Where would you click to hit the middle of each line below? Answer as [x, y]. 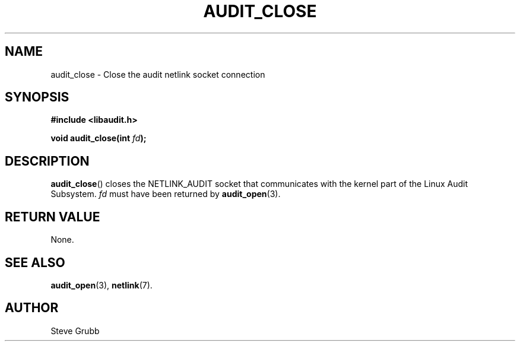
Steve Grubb [75, 331]
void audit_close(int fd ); [99, 138]
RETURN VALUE [53, 217]
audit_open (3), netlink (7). [102, 285]
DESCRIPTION [47, 161]
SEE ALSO [35, 262]
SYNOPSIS [37, 97]
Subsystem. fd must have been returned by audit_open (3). [166, 194]
